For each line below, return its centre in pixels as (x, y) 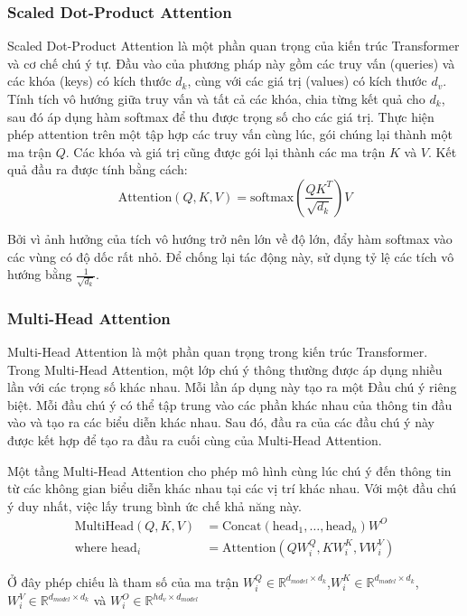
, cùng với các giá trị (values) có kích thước (307, 81)
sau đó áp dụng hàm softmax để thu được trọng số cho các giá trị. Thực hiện (221, 116)
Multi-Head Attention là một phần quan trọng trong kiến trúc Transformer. (218, 352)
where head (106, 548)
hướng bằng (40, 274)
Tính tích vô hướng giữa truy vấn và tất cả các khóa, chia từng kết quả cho (216, 98)
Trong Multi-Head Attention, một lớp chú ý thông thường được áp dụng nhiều (225, 369)
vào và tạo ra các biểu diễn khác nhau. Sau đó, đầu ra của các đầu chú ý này (221, 422)
